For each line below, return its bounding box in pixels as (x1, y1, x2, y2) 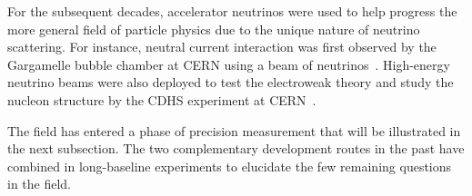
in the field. (7, 174, 72, 193)
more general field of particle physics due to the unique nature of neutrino (7, 19, 420, 38)
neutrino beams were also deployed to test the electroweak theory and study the (7, 73, 454, 92)
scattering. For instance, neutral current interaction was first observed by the (7, 37, 437, 56)
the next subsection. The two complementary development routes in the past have (7, 139, 465, 158)
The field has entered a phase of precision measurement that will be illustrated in (7, 121, 461, 140)
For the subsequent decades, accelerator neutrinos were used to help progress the (7, 2, 457, 20)
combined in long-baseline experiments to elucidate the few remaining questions (7, 156, 452, 175)
